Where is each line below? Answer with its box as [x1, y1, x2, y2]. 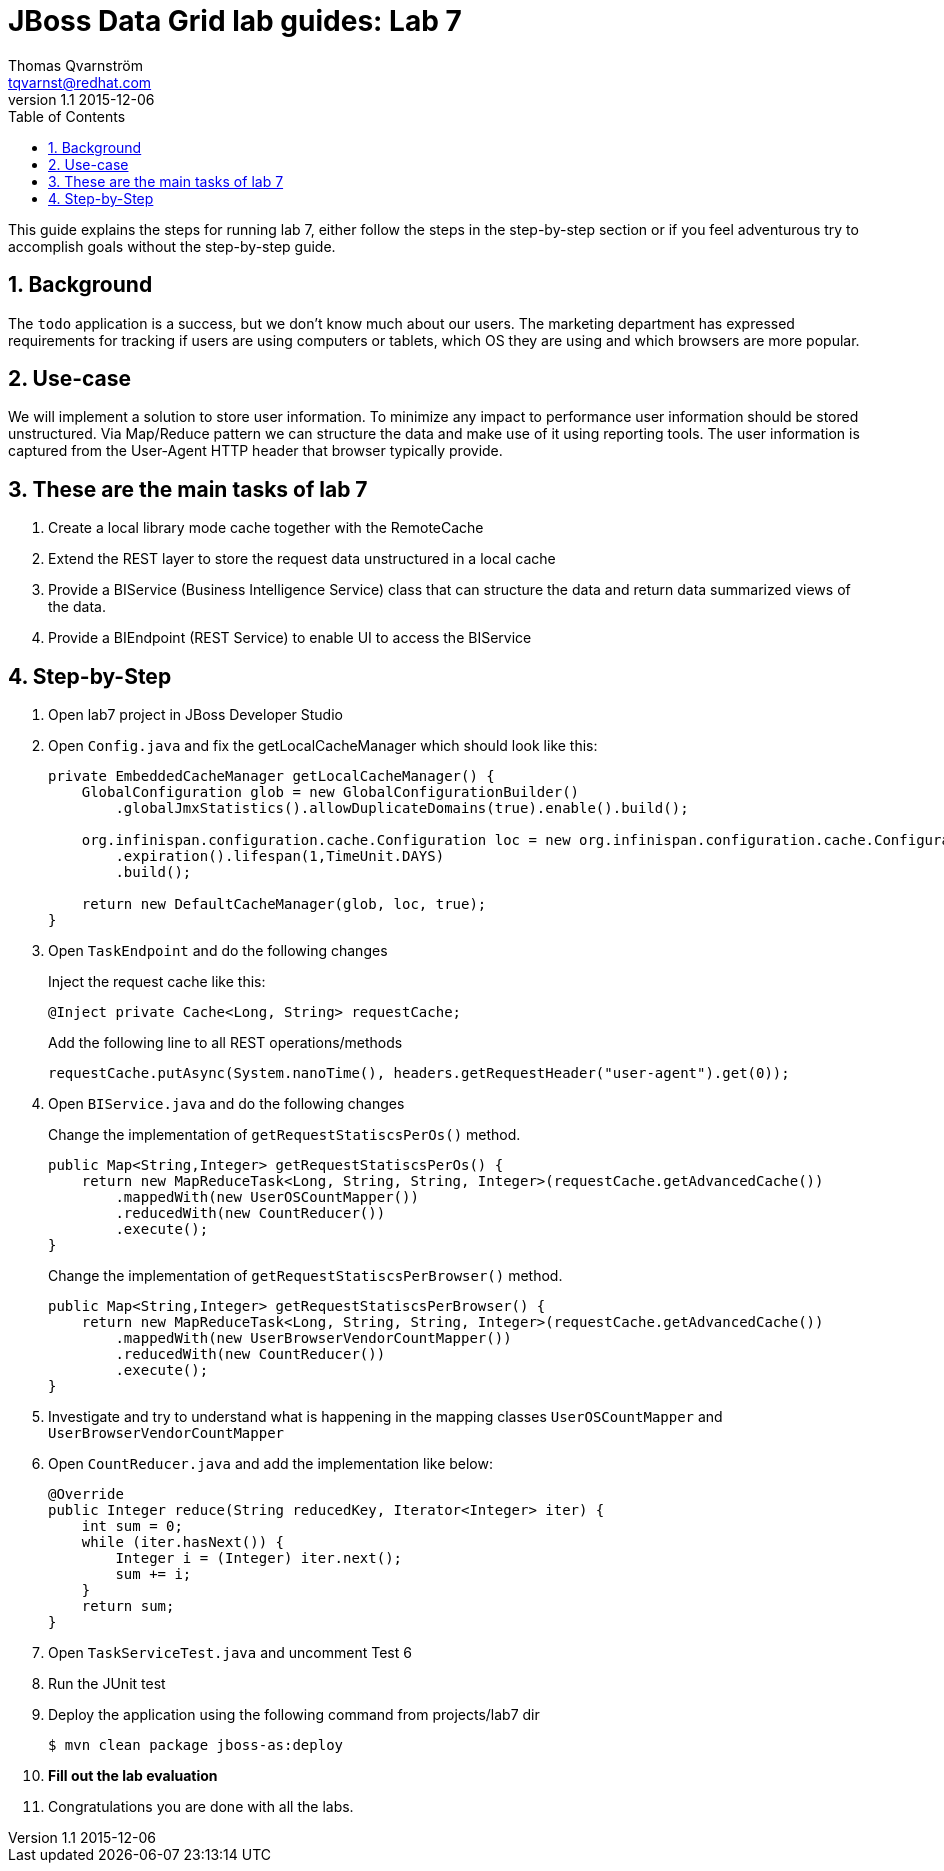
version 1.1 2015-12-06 [8, 90, 155, 108]
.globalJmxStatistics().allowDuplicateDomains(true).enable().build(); [115, 800, 689, 817]
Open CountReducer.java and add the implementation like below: [48, 1455, 494, 1473]
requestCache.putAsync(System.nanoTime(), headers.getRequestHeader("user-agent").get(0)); [48, 1065, 790, 1082]
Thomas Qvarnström [8, 56, 143, 74]
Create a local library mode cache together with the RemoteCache [48, 519, 484, 537]
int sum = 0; [81, 1518, 183, 1535]
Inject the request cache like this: [48, 973, 266, 991]
